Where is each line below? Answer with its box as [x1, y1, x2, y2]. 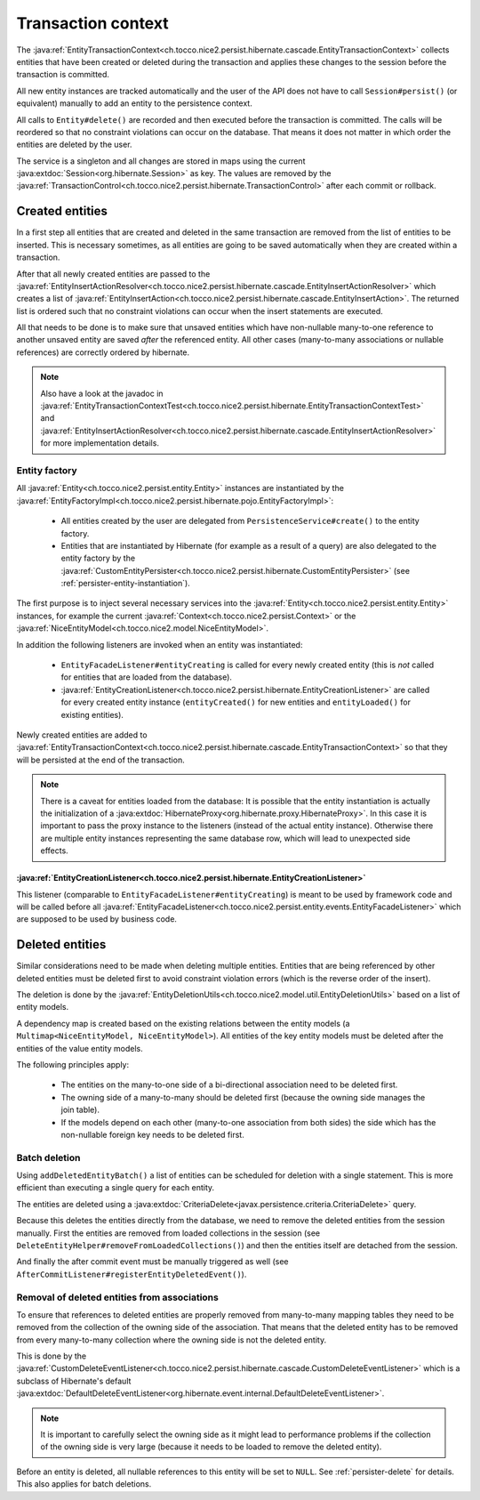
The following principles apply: [16, 1059, 129, 1069]
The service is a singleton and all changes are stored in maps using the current [16, 156, 306, 166]
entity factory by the [60, 552, 136, 564]
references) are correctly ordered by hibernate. [16, 347, 190, 358]
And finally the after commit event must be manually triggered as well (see [16, 1256, 289, 1267]
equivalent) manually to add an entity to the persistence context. [16, 98, 252, 109]
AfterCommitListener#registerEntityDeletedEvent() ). [16, 1269, 247, 1279]
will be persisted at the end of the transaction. [16, 754, 186, 765]
